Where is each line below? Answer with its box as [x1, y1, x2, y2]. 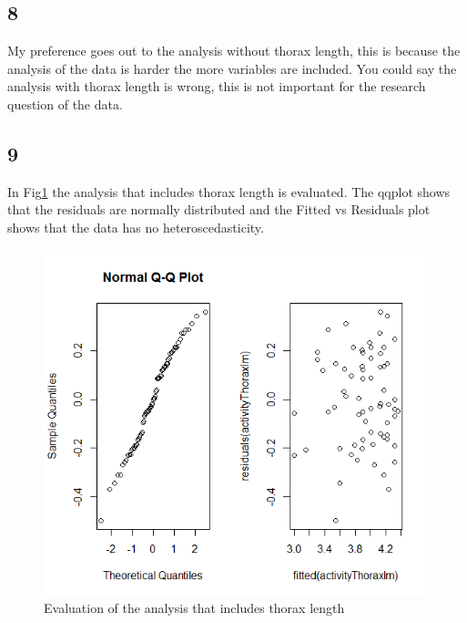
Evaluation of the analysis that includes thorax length [44, 598, 345, 618]
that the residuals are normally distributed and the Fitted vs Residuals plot [7, 200, 431, 219]
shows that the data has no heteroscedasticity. [7, 217, 264, 236]
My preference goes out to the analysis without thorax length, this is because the [7, 41, 461, 60]
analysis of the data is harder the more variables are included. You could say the [7, 58, 457, 78]
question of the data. [7, 94, 123, 113]
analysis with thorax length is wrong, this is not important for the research [7, 77, 426, 96]
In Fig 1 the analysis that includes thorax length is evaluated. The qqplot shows [7, 182, 451, 201]
